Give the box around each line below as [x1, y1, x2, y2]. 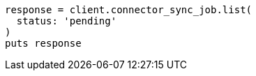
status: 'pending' [16, 15, 117, 26]
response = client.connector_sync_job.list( [5, 4, 253, 15]
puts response [5, 38, 82, 49]
